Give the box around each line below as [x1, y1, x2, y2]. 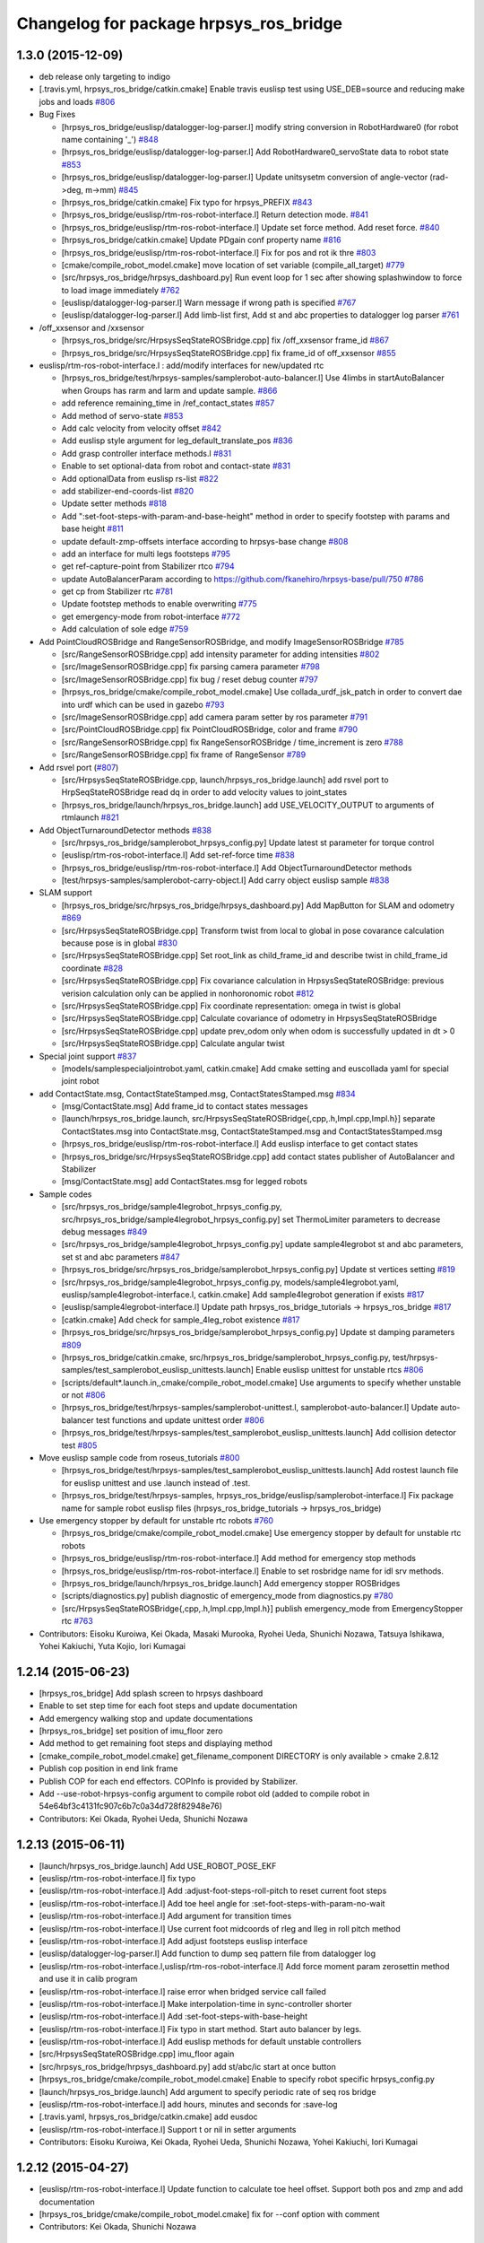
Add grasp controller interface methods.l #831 [61, 448, 232, 458]
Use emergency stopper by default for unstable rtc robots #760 [39, 1514, 273, 1525]
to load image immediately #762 [61, 284, 180, 295]
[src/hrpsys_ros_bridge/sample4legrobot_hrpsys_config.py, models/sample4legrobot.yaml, [61, 1277, 399, 1287]
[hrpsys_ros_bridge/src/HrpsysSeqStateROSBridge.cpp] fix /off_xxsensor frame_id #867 [61, 335, 390, 345]
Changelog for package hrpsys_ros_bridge [16, 13, 342, 33]
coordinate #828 [61, 963, 124, 973]
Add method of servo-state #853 [61, 410, 184, 421]
